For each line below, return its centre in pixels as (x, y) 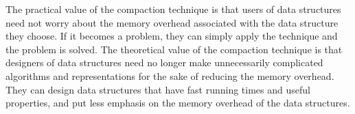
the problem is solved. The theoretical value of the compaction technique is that (174, 49)
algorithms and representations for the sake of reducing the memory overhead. (170, 75)
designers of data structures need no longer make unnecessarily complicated (164, 62)
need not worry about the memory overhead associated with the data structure (172, 22)
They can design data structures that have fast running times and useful (158, 89)
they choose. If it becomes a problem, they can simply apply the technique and (172, 36)
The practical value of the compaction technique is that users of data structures (173, 9)
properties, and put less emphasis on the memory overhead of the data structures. (178, 103)
